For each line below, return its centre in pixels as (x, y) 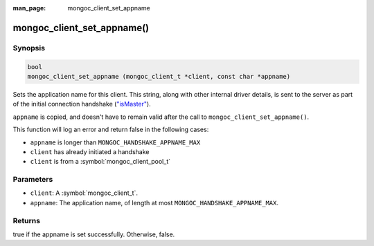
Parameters (33, 180)
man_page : (29, 8)
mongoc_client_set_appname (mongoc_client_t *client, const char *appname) (159, 76)
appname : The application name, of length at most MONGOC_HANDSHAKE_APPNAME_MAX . (154, 202)
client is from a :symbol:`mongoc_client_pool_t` (100, 162)
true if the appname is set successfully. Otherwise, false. (94, 234)
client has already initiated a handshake (90, 151)
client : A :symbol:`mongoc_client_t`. (84, 193)
